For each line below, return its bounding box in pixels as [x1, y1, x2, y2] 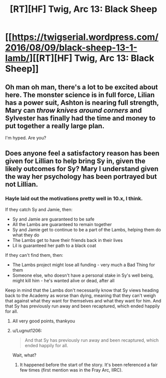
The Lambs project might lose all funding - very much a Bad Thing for [12, 262, 156, 268]
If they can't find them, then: [5, 252, 64, 258]
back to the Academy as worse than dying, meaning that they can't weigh [5, 292, 156, 299]
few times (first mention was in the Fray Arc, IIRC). [19, 367, 123, 373]
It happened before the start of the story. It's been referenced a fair [19, 362, 158, 368]
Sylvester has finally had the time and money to [5, 114, 156, 122]
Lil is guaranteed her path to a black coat [12, 242, 96, 248]
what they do [12, 232, 40, 238]
